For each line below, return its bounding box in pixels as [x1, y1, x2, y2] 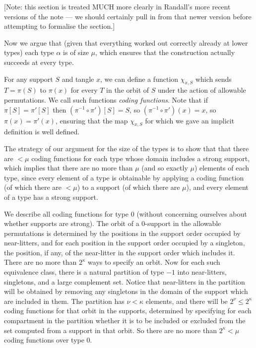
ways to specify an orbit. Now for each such [88, 257, 220, 267]
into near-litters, [177, 267, 227, 277]
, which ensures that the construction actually [95, 47, 235, 58]
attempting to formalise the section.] [4, 21, 115, 31]
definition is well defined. [4, 126, 80, 137]
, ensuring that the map [55, 115, 128, 125]
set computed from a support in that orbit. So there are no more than [4, 325, 217, 335]
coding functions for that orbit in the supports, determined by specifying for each [4, 305, 252, 316]
